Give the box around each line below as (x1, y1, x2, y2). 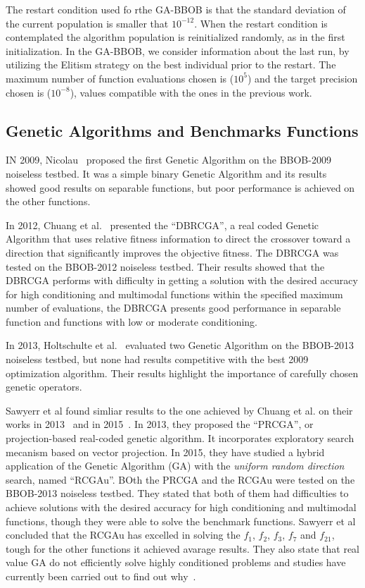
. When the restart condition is (194, 16, 328, 30)
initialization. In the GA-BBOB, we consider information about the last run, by (6, 43, 350, 58)
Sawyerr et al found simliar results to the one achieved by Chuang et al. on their (6, 403, 353, 417)
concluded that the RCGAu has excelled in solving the (6, 527, 241, 542)
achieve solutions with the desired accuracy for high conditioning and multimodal (6, 500, 357, 515)
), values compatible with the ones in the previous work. (70, 85, 312, 99)
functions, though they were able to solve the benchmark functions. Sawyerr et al (6, 513, 356, 528)
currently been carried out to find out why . (6, 568, 196, 583)
